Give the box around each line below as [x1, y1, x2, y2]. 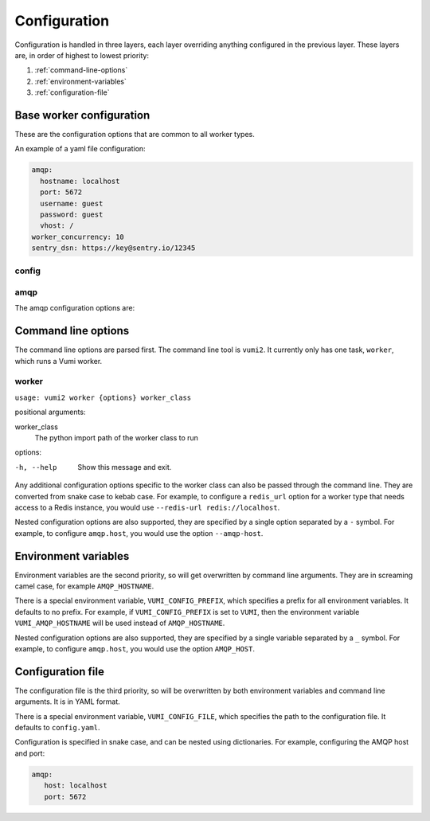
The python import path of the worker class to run [34, 433, 199, 443]
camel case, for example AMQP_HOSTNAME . [14, 581, 154, 591]
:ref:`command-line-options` [34, 65, 128, 75]
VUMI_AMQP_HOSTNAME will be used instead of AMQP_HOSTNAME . [14, 618, 225, 628]
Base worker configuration [14, 108, 150, 122]
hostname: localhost [40, 176, 120, 186]
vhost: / [40, 221, 74, 230]
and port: [14, 749, 45, 758]
